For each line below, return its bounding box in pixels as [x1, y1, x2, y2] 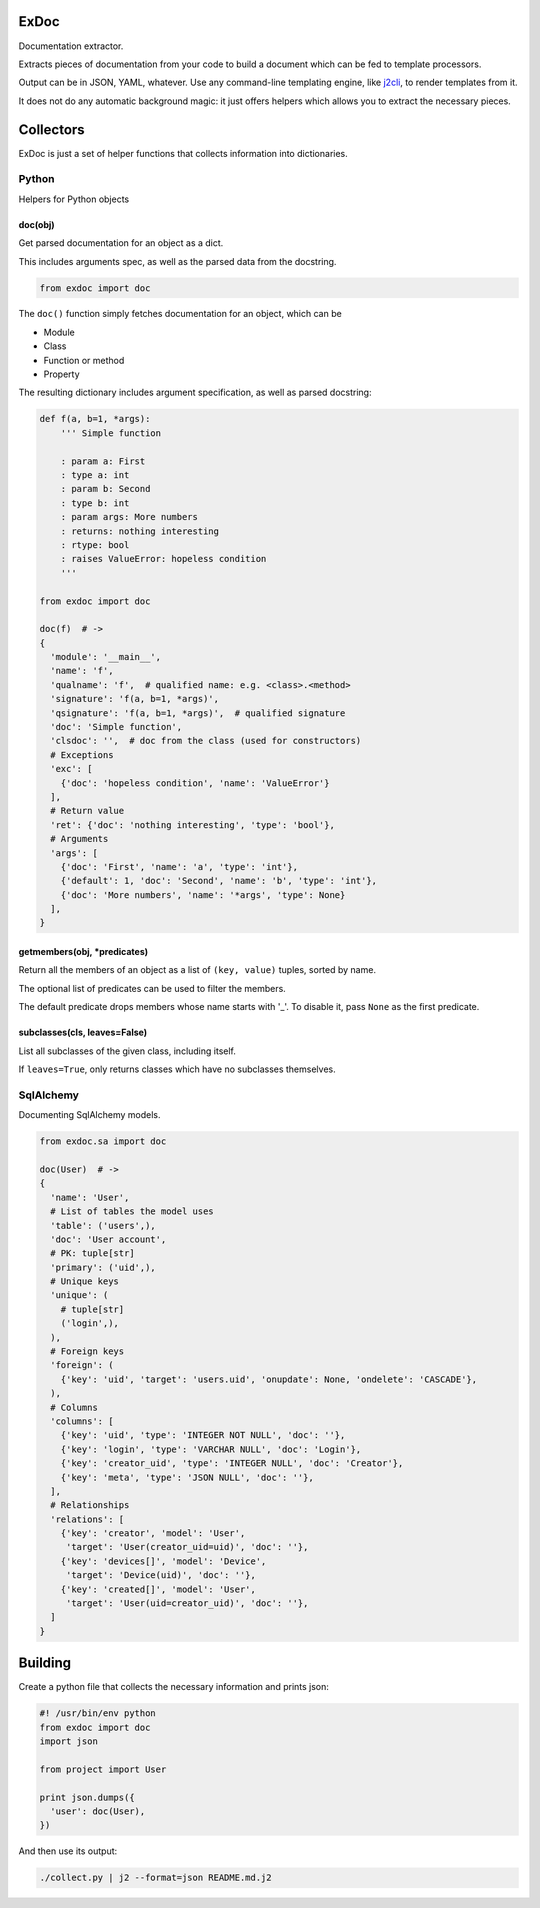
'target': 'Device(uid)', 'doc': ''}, [65, 1570, 257, 1581]
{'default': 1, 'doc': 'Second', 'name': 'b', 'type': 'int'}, [60, 875, 378, 887]
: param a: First [60, 455, 146, 467]
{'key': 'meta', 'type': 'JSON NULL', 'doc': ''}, [60, 1471, 314, 1483]
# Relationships [50, 1500, 130, 1511]
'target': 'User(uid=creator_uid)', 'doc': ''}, [65, 1598, 309, 1609]
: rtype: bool [60, 539, 130, 550]
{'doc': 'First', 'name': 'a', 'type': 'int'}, [60, 861, 299, 872]
